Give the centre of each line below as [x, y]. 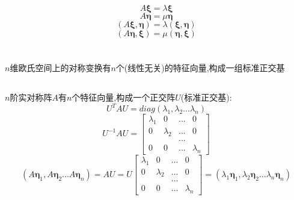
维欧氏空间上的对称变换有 [60, 68]
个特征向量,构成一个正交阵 [124, 97]
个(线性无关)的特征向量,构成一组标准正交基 [200, 68]
